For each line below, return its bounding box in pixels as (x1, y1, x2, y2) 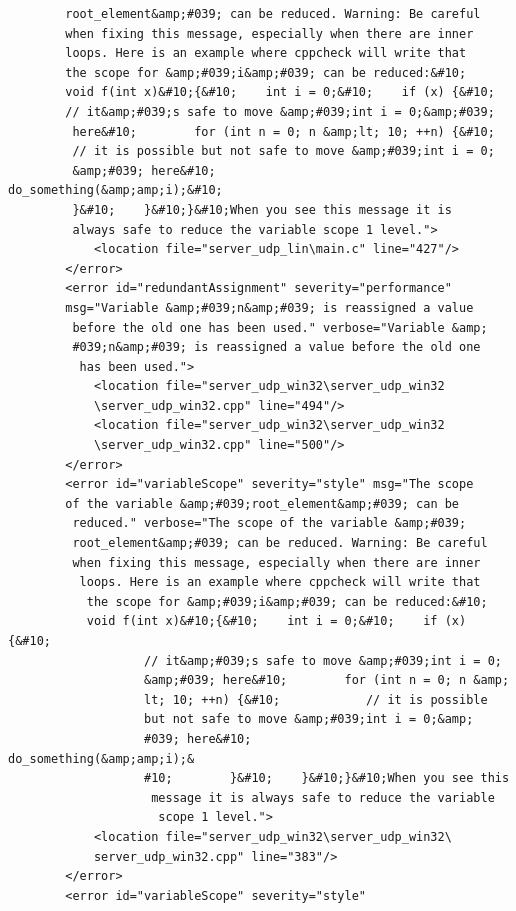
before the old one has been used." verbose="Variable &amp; (72, 320, 488, 335)
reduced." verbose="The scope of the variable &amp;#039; (72, 516, 467, 531)
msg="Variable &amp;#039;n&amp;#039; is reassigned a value (65, 300, 474, 315)
